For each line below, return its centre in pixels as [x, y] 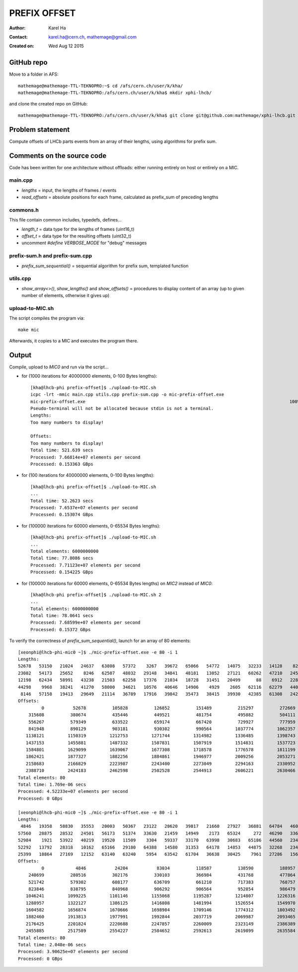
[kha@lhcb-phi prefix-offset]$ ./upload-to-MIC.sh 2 [96, 594]
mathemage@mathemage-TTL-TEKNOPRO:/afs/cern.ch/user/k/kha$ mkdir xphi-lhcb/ [115, 93]
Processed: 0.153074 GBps [62, 515]
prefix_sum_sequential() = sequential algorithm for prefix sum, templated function [105, 266]
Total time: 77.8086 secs [62, 558]
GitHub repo [28, 62]
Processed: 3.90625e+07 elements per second [73, 952]
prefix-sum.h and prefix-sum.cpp [51, 256]
